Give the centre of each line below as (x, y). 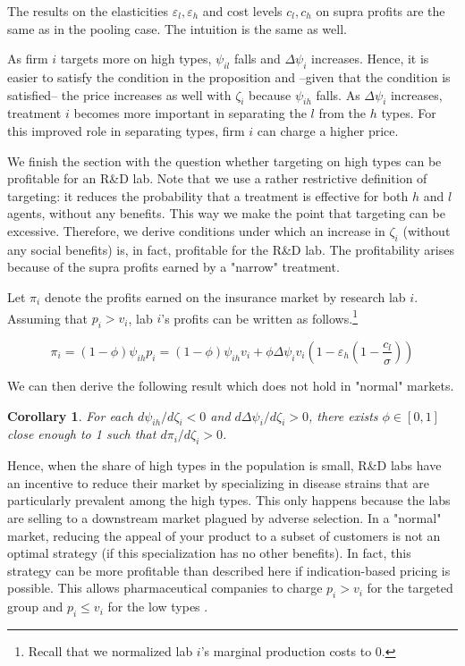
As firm (28, 59)
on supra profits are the (380, 11)
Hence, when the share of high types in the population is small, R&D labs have (224, 465)
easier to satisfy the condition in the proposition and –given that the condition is (229, 76)
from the (342, 113)
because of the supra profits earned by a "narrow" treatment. (173, 267)
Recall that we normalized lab (110, 650)
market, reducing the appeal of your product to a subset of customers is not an (224, 535)
